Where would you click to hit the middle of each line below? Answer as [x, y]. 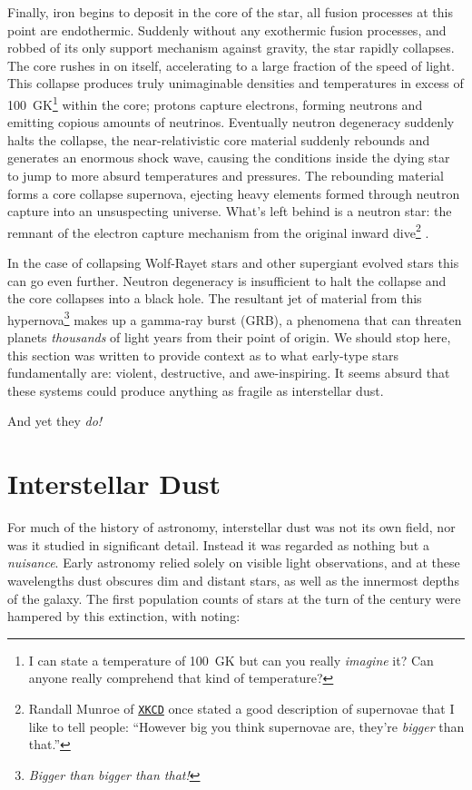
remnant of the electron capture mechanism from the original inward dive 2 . [218, 231]
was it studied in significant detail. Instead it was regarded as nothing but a [218, 544]
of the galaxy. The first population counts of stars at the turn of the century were [234, 598]
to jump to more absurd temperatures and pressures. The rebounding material [226, 175]
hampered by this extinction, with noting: [124, 616]
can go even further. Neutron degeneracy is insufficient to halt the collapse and [227, 280]
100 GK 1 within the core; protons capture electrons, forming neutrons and [215, 103]
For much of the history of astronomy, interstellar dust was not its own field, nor [231, 527]
